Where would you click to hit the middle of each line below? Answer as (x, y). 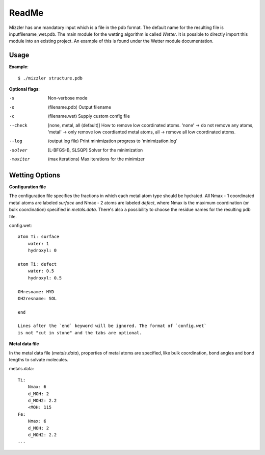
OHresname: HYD (36, 291)
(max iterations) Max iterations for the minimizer (96, 159)
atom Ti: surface (39, 237)
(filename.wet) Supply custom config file (89, 116)
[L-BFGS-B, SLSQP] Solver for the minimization (95, 150)
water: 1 (38, 243)
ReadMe (26, 13)
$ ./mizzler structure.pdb (50, 78)
